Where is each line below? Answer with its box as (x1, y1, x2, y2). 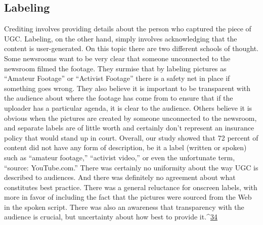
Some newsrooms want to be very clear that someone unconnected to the (4, 53, 231, 63)
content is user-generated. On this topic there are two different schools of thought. (4, 43, 258, 54)
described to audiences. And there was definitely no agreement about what (4, 172, 236, 183)
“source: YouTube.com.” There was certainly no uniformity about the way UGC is (4, 162, 258, 172)
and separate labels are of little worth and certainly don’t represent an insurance (4, 122, 254, 133)
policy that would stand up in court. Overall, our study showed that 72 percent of (4, 132, 258, 143)
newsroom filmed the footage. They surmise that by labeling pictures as (4, 63, 227, 73)
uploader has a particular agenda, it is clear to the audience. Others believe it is (4, 102, 252, 113)
